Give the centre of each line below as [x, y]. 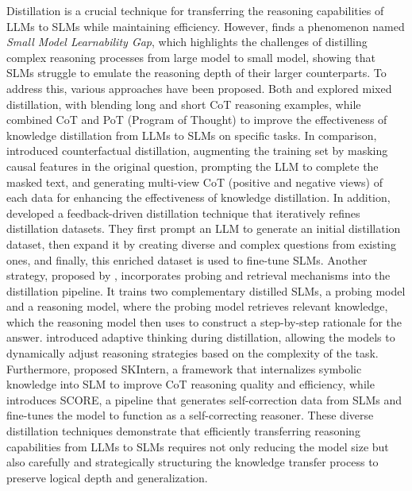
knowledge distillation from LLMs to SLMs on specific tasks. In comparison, [192, 135]
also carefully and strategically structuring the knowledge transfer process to [193, 462]
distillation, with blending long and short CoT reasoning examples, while [184, 104]
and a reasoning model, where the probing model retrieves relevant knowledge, [197, 306]
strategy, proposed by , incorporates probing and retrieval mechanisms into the [198, 275]
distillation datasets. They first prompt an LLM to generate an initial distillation [204, 228]
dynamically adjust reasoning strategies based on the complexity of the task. [193, 353]
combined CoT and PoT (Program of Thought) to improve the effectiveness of [197, 120]
